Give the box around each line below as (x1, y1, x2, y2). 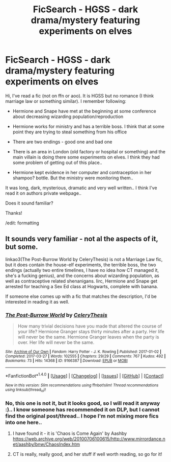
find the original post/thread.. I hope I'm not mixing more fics (5, 412, 159, 420)
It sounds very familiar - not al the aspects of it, (5, 235, 158, 243)
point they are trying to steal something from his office (12, 129, 127, 135)
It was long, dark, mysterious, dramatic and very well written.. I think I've (5, 184, 157, 191)
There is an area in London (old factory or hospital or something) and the (12, 148, 165, 154)
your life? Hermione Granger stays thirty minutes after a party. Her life (17, 329, 164, 335)
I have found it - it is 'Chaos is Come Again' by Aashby (12, 430, 127, 436)
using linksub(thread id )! (5, 387, 46, 393)
